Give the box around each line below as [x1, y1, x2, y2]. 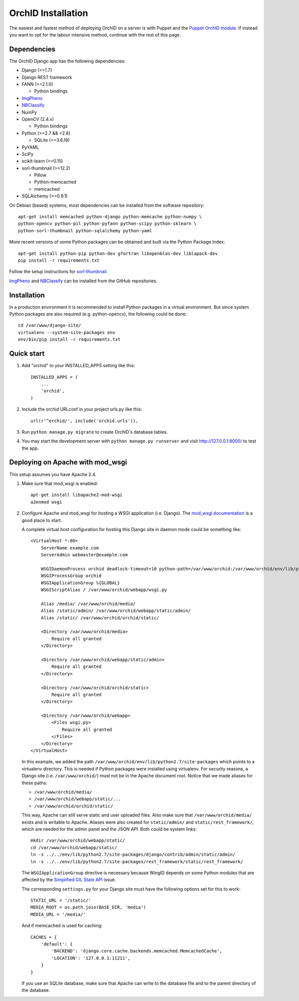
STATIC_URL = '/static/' [30, 898, 91, 904]
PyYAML [21, 144, 39, 150]
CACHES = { [30, 934, 57, 940]
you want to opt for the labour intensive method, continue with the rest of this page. [9, 31, 181, 37]
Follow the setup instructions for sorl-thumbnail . [9, 269, 108, 275]
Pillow [34, 172, 47, 178]
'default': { [40, 942, 73, 947]
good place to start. [21, 517, 62, 523]
